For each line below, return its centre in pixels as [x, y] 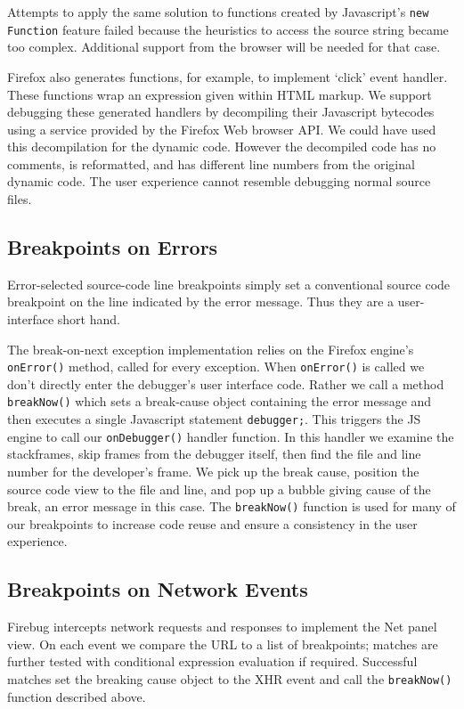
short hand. [89, 319]
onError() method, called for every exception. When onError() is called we [216, 367]
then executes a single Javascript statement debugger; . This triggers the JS [214, 419]
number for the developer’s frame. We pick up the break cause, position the [213, 472]
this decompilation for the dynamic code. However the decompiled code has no [222, 147]
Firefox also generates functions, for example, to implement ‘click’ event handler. [228, 76]
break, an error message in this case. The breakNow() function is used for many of [232, 506]
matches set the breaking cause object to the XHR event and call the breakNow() [230, 679]
